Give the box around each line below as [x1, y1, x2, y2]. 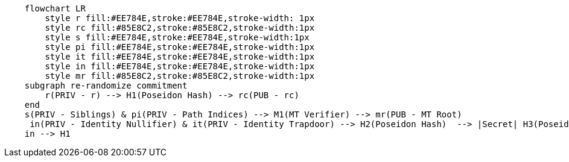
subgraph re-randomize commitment [24, 81, 188, 90]
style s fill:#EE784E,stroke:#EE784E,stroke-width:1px [45, 33, 310, 42]
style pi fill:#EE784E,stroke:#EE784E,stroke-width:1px [45, 42, 315, 52]
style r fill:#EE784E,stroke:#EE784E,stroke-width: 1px [45, 13, 315, 23]
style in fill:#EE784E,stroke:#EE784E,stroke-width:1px [45, 61, 315, 71]
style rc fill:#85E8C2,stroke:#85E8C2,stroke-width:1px [45, 23, 315, 33]
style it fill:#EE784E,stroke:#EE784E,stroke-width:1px [45, 52, 315, 61]
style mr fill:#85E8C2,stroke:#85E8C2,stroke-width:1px [45, 71, 315, 81]
